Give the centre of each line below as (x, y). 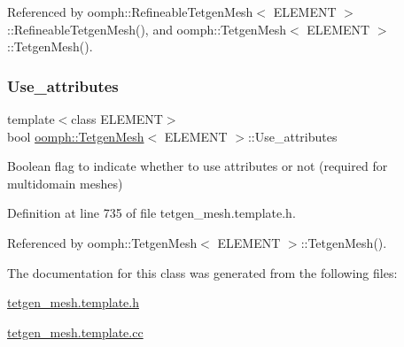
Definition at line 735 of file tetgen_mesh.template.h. (151, 213)
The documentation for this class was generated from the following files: (202, 272)
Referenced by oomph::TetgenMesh (102, 242)
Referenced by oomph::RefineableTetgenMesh (130, 12)
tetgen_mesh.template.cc (75, 332)
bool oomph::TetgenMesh (76, 136)
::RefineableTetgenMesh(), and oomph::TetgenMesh (147, 29)
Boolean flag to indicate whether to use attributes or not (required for (198, 166)
